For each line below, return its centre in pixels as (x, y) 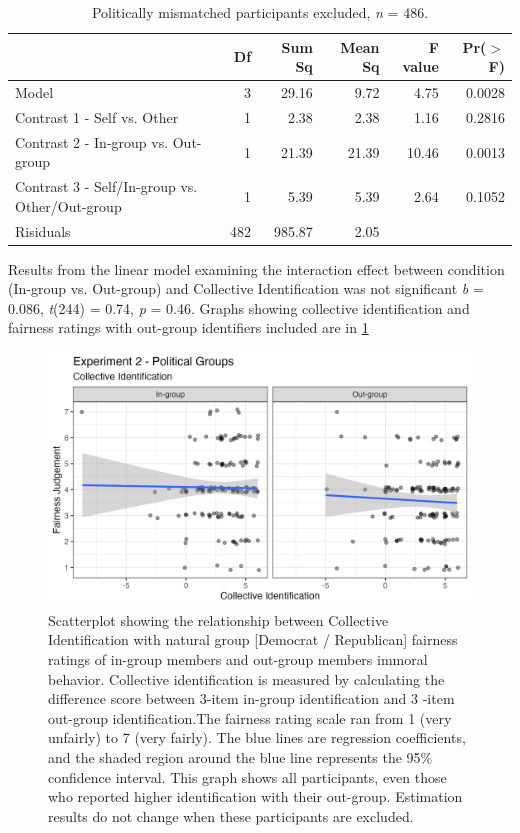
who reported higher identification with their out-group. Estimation (255, 796)
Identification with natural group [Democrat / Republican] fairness (253, 639)
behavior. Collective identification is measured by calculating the (246, 678)
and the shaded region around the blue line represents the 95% (240, 757)
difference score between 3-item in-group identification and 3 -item (251, 698)
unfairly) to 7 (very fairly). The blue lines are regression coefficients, (257, 737)
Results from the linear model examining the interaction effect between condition (256, 268)
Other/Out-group (68, 205)
